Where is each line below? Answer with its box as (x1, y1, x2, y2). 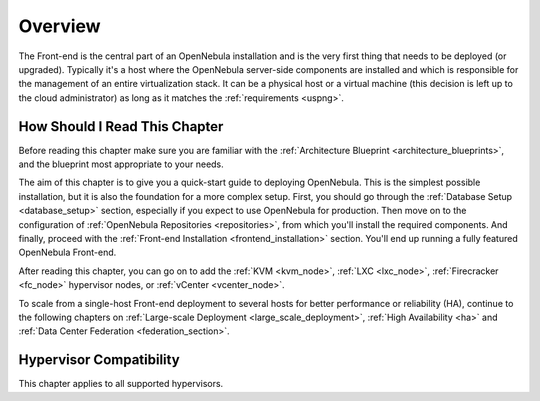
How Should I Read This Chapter (18, 118, 224, 135)
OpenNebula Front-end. (18, 246, 117, 259)
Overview (18, 15, 101, 37)
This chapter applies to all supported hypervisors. (18, 378, 224, 390)
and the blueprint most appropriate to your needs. (18, 158, 224, 170)
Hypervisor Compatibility (18, 351, 180, 369)
